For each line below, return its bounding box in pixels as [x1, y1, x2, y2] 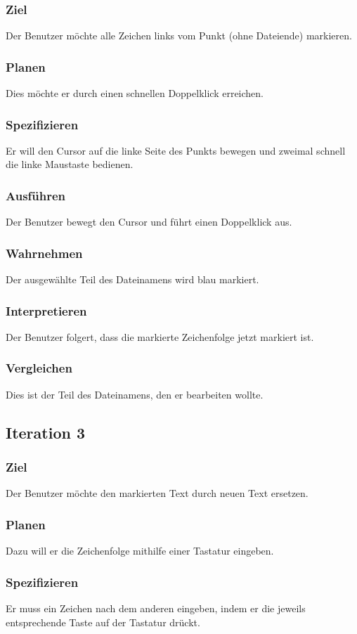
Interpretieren [6, 302, 87, 319]
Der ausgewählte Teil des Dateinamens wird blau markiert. [6, 272, 259, 287]
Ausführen [6, 186, 66, 204]
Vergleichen [6, 359, 72, 377]
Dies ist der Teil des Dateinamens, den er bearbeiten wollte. [6, 387, 264, 401]
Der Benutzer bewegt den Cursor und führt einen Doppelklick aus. [6, 214, 292, 229]
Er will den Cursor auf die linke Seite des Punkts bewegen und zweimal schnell [6, 143, 346, 157]
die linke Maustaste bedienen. [6, 157, 134, 172]
